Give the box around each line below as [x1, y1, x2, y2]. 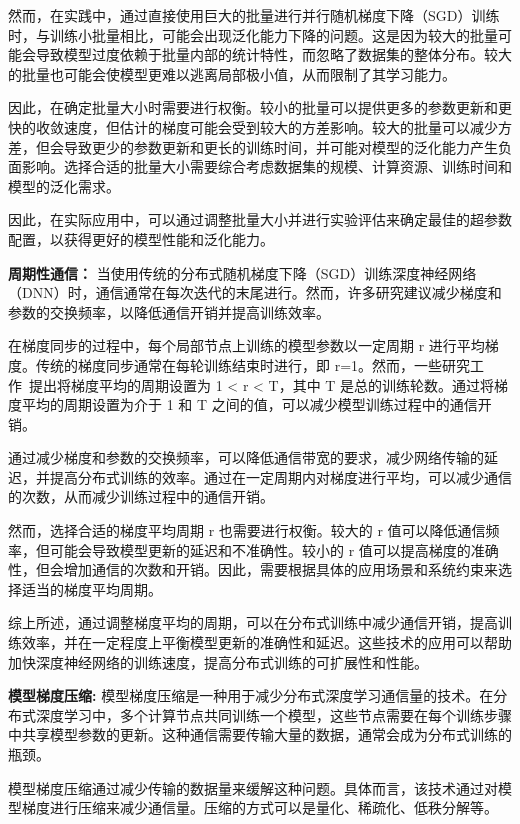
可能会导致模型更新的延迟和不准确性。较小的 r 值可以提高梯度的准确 [49, 539, 499, 560]
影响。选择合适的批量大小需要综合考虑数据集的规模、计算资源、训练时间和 [21, 156, 512, 177]
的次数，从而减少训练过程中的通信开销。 [8, 486, 274, 507]
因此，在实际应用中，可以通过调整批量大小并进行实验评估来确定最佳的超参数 [8, 209, 512, 230]
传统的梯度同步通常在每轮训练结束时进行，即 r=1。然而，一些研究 [35, 354, 471, 375]
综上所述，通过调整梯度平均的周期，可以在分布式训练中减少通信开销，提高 [8, 612, 498, 633]
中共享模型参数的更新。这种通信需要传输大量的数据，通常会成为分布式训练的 [8, 724, 512, 745]
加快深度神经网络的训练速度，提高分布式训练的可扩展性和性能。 [8, 651, 428, 672]
